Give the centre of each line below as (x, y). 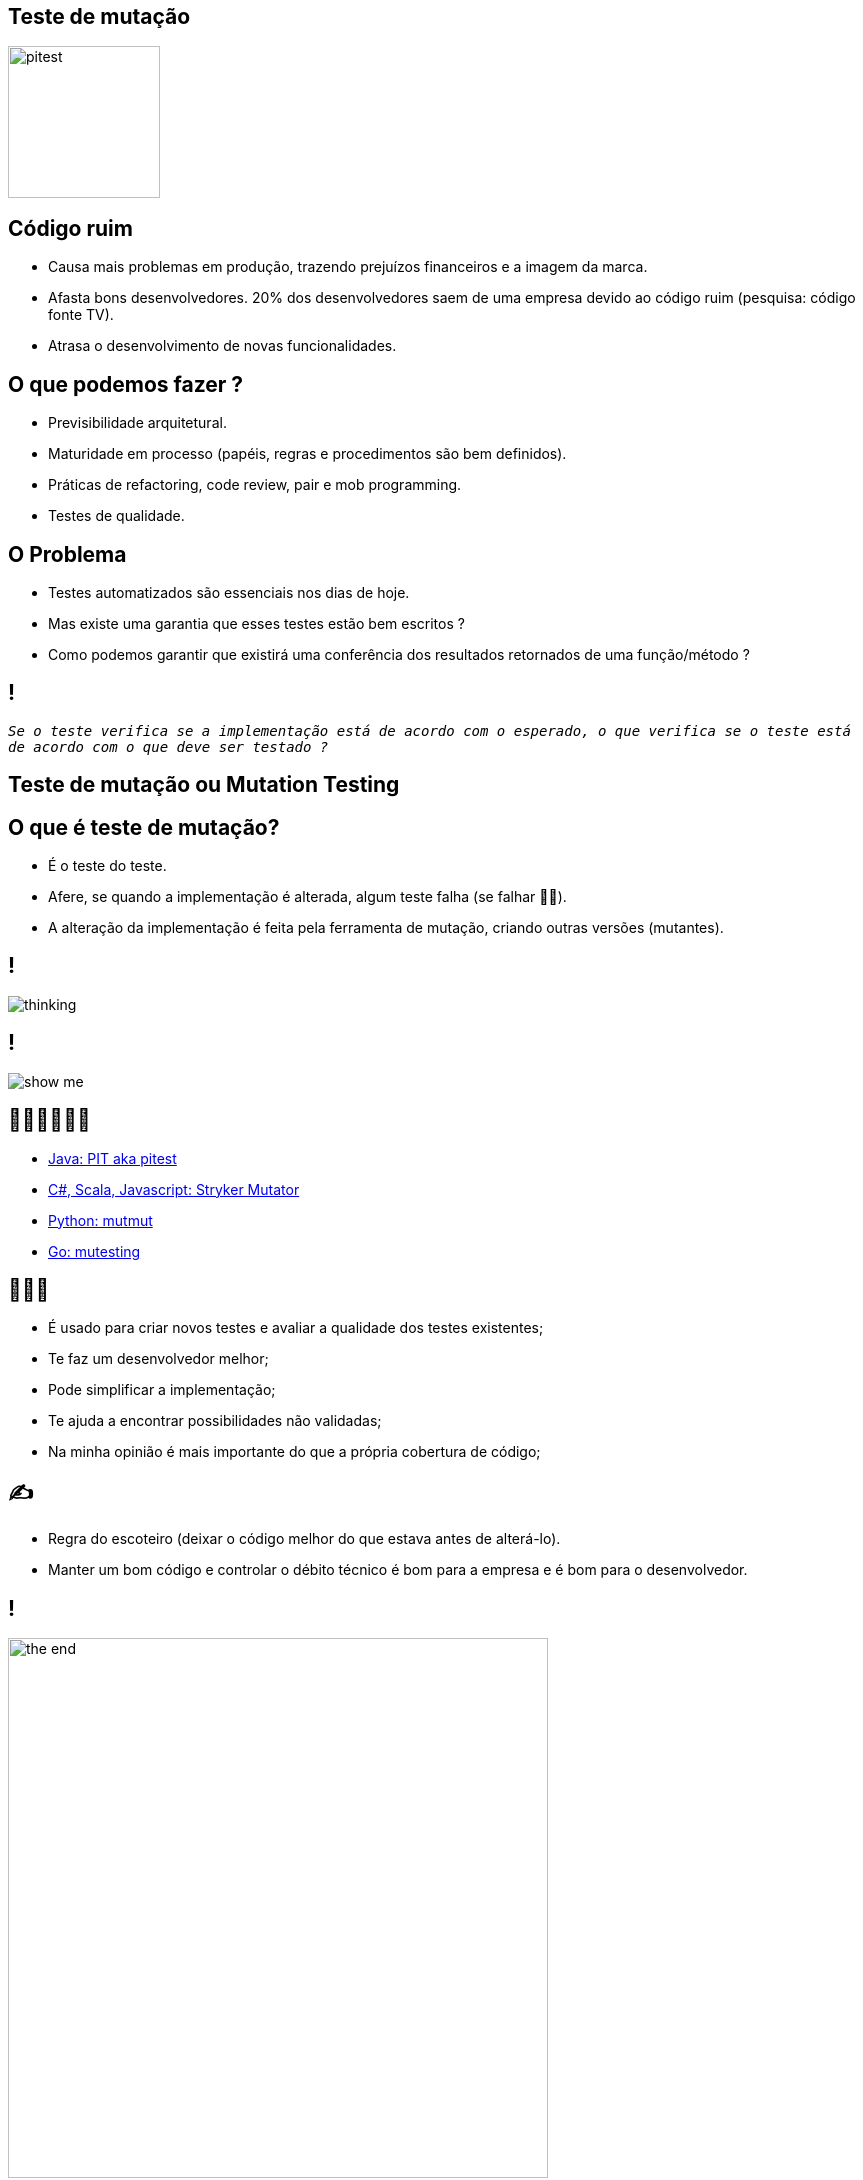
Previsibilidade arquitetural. (137, 423)
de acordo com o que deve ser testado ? (168, 746)
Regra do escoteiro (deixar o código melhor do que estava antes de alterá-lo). (304, 1539)
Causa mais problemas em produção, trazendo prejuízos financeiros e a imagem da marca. (348, 267)
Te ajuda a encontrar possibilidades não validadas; (215, 1421)
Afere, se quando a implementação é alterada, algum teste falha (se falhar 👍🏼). (307, 897)
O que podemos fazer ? (126, 384)
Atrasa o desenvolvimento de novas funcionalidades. (222, 346)
